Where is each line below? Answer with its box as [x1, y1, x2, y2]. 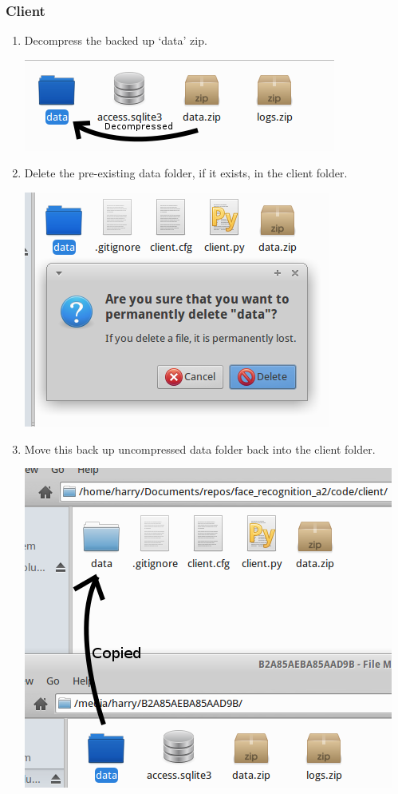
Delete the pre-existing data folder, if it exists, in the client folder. [24, 165, 348, 181]
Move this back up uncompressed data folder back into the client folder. [24, 440, 376, 457]
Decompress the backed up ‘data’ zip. [24, 32, 207, 49]
